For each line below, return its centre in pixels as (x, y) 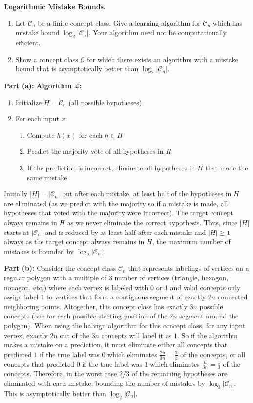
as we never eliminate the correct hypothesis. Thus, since (152, 222)
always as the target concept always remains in (74, 242)
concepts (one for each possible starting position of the (86, 316)
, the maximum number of (191, 242)
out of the (74, 335)
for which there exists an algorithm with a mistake (163, 59)
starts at (17, 232)
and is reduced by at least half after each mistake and (126, 232)
